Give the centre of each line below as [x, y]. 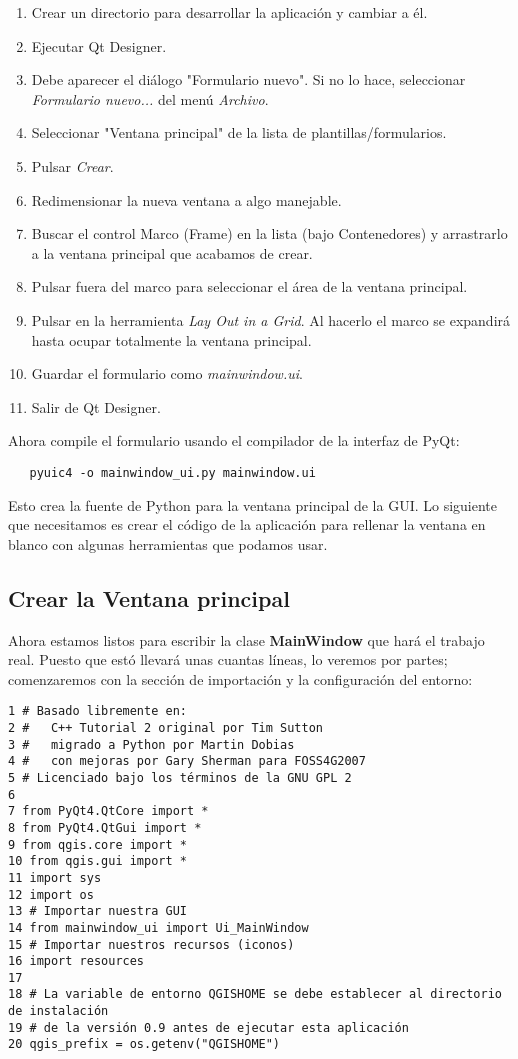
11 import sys [55, 877]
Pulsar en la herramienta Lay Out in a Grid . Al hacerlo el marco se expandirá [271, 319]
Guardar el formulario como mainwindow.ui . [167, 373]
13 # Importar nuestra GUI [97, 911]
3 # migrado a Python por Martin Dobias [151, 744]
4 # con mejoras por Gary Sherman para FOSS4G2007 [187, 761]
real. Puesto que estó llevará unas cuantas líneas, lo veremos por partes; [228, 659]
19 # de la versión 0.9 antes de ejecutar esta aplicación [208, 1027]
